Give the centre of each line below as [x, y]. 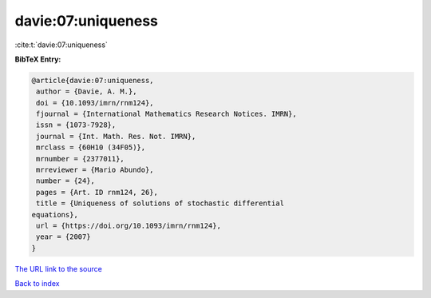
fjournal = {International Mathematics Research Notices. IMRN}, [166, 114]
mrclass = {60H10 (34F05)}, [91, 147]
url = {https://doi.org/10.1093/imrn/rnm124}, [129, 226]
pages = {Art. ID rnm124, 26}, [97, 192]
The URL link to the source [59, 268]
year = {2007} [63, 237]
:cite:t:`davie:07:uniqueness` [61, 45]
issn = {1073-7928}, [76, 125]
